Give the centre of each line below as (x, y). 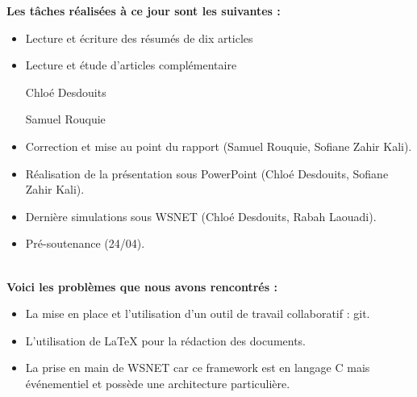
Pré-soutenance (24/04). (85, 243)
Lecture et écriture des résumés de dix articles (139, 38)
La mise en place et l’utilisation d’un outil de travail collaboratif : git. (198, 313)
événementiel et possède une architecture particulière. (158, 383)
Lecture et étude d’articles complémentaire (131, 65)
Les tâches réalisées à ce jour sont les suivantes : (144, 10)
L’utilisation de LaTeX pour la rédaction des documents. (166, 340)
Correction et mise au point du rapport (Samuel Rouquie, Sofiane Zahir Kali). (219, 146)
